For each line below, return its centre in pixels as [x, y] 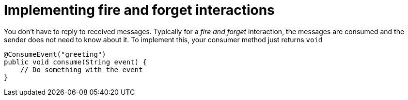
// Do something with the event [81, 69]
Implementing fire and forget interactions [139, 10]
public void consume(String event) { [76, 62]
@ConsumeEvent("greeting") [55, 54]
